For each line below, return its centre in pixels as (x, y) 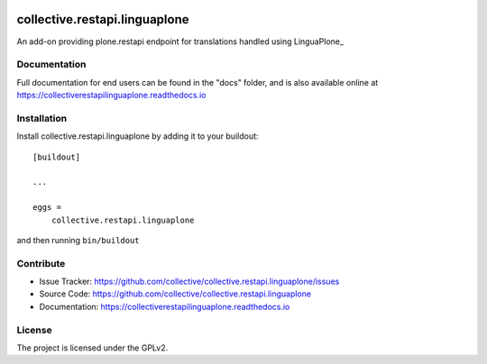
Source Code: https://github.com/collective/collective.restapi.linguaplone (175, 294)
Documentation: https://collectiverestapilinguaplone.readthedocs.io (165, 306)
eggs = (47, 208)
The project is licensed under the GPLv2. (92, 348)
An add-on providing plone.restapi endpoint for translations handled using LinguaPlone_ (180, 41)
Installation (42, 118)
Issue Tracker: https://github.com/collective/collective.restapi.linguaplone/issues (189, 282)
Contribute (41, 263)
